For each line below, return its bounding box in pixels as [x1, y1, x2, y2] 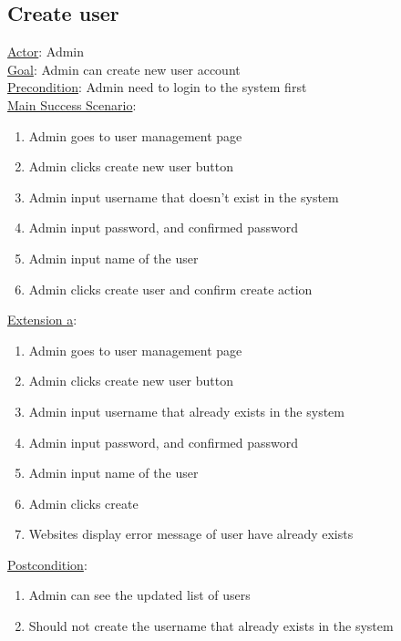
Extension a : [7, 310, 77, 329]
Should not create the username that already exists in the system [28, 616, 394, 636]
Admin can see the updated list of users [28, 585, 251, 605]
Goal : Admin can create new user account [7, 59, 241, 78]
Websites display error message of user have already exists [28, 524, 354, 543]
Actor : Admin [7, 42, 85, 61]
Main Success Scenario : [7, 95, 137, 114]
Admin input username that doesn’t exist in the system [28, 187, 339, 206]
